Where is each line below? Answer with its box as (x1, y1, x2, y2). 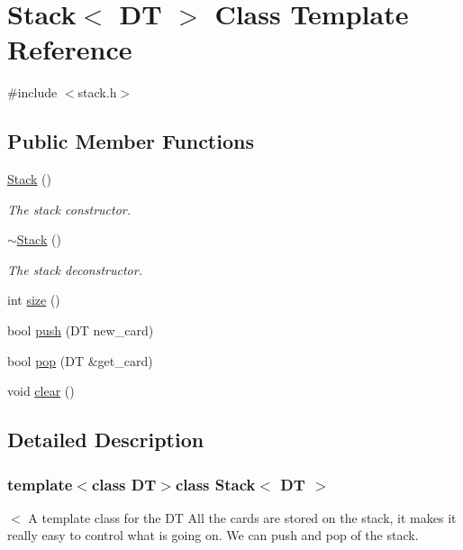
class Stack (175, 472, 256, 495)
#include (7, 83, 58, 102)
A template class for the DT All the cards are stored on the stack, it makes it (28, 508, 457, 527)
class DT (91, 472, 157, 495)
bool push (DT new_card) (7, 321, 154, 340)
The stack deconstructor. (7, 260, 142, 279)
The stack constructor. (7, 199, 132, 218)
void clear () (7, 381, 75, 400)
